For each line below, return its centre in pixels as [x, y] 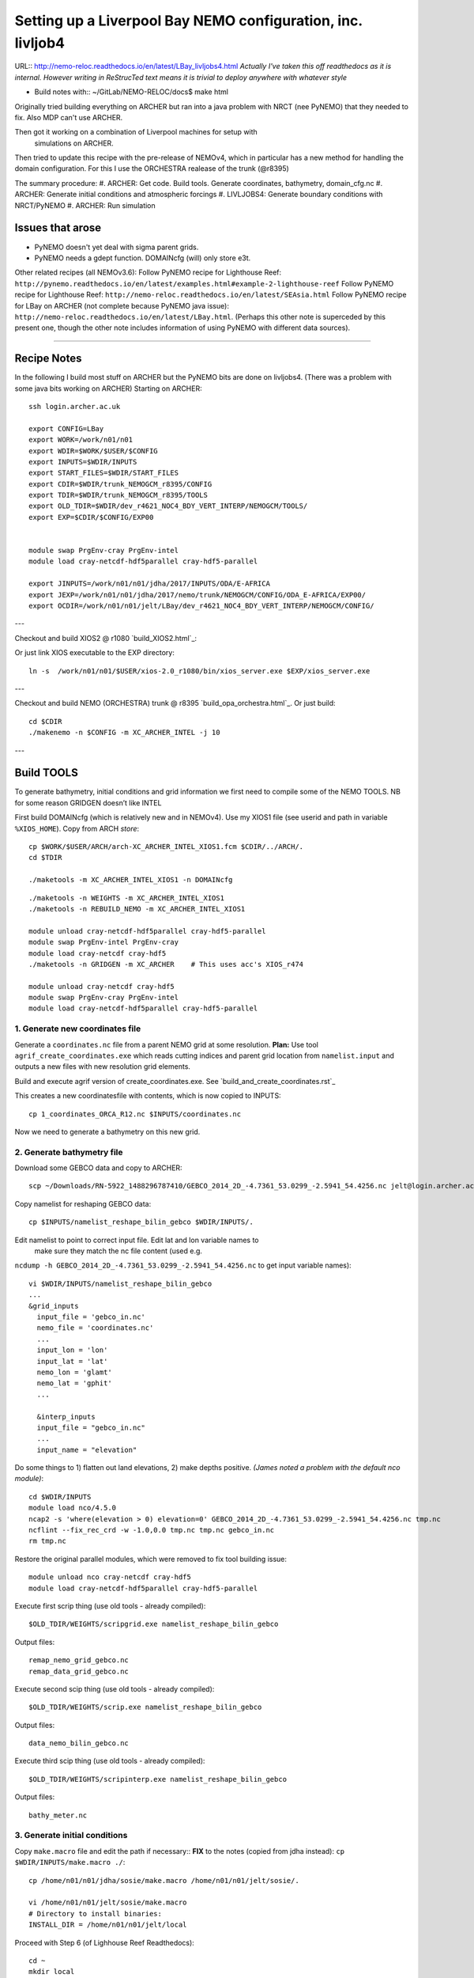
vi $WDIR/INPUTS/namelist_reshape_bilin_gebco [120, 1283]
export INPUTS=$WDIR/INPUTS [83, 462]
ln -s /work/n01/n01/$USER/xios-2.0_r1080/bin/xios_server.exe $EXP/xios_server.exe [199, 671]
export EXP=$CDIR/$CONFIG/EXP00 [91, 517]
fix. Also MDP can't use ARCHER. [69, 117]
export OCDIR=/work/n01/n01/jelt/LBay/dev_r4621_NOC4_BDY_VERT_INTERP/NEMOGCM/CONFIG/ [201, 606]
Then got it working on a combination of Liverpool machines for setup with [136, 132]
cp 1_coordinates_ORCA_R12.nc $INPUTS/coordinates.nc [135, 1114]
